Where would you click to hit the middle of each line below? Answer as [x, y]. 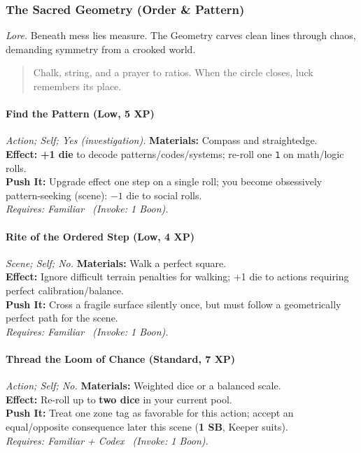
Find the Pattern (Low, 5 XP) [80, 114]
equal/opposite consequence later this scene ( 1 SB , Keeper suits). [147, 426]
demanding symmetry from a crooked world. [101, 49]
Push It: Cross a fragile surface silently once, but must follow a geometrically [174, 304]
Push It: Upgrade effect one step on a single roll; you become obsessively [164, 181]
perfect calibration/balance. [65, 290]
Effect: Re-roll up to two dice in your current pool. [119, 399]
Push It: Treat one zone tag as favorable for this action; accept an [150, 413]
